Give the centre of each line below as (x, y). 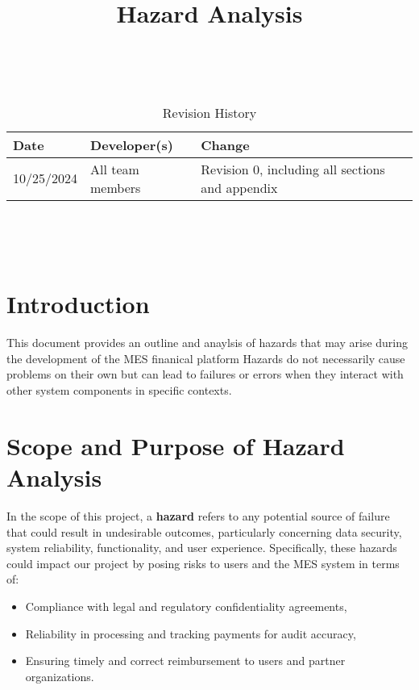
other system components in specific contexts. (119, 390)
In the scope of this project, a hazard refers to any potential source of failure (198, 515)
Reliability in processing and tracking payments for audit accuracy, (191, 633)
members (116, 187)
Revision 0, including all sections (293, 169)
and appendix (239, 187)
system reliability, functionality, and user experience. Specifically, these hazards (202, 548)
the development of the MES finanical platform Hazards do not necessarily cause (206, 358)
